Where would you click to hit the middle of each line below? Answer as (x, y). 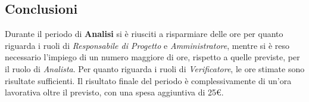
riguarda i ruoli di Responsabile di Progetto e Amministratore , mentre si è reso (147, 45)
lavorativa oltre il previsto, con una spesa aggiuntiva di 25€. (114, 92)
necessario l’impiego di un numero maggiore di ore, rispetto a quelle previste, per (152, 57)
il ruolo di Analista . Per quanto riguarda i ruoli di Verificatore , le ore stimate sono (155, 68)
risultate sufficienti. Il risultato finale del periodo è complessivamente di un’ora (148, 80)
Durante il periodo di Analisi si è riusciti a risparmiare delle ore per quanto (144, 34)
